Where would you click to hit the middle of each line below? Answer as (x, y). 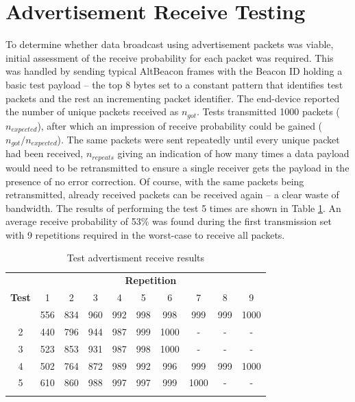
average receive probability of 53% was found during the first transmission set (169, 221)
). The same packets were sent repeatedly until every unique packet (198, 139)
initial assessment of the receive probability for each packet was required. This (170, 57)
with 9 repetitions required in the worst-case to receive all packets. (145, 234)
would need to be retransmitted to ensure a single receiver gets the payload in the (177, 167)
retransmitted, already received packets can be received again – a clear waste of (172, 194)
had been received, (45, 153)
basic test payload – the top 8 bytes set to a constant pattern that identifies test (174, 84)
